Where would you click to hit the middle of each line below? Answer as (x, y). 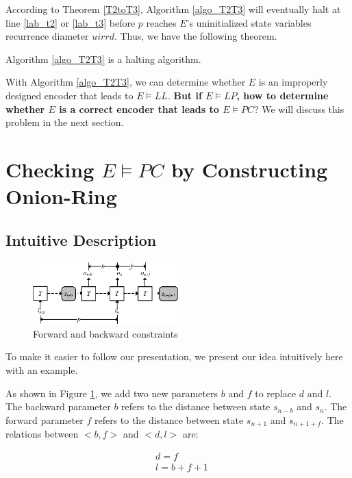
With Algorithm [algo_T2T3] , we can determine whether (126, 82)
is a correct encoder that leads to (139, 109)
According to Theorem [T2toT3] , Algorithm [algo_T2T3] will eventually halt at (173, 9)
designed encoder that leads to (70, 95)
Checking (50, 169)
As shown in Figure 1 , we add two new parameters (112, 393)
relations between (42, 434)
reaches (161, 22)
